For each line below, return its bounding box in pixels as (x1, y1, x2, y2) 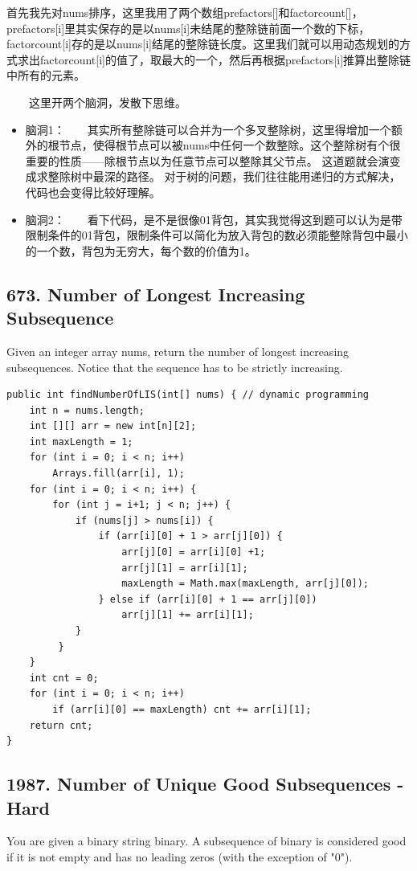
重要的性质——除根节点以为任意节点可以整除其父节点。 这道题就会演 (25, 152, 390, 169)
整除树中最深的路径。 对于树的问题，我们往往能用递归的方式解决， (47, 168, 401, 185)
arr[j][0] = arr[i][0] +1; (121, 546, 266, 558)
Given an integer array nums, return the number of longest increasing (6, 342, 350, 359)
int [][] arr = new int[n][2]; (29, 420, 197, 432)
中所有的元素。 (6, 67, 85, 84)
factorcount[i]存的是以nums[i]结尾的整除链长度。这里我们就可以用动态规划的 (6, 35, 399, 52)
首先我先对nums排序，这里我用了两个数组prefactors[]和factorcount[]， (6, 4, 363, 20)
